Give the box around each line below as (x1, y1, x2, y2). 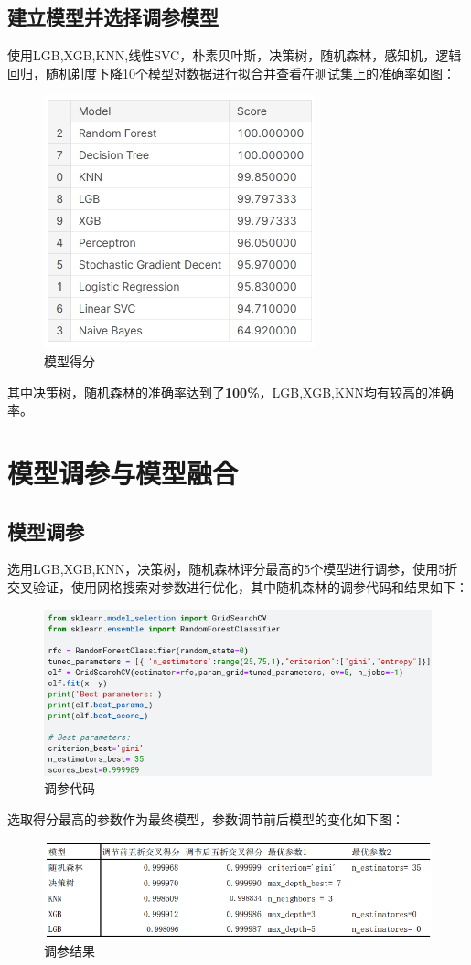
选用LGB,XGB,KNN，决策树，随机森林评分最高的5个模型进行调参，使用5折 (7, 559, 458, 578)
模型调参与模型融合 (7, 453, 239, 491)
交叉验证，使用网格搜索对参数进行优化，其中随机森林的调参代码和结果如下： (7, 577, 468, 596)
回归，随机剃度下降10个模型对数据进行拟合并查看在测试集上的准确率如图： (7, 63, 455, 82)
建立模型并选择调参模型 (7, 3, 219, 31)
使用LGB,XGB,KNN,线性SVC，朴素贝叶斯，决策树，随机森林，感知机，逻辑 (7, 46, 462, 65)
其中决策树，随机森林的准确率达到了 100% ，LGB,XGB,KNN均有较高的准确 (7, 382, 454, 401)
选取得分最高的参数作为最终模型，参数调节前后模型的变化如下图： (7, 809, 404, 828)
